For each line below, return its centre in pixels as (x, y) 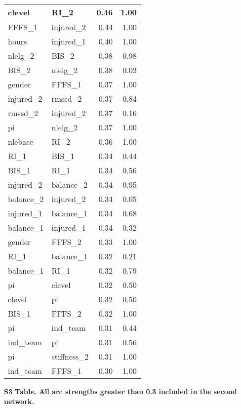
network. (19, 401)
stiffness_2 (70, 356)
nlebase (20, 142)
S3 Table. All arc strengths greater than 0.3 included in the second (120, 391)
